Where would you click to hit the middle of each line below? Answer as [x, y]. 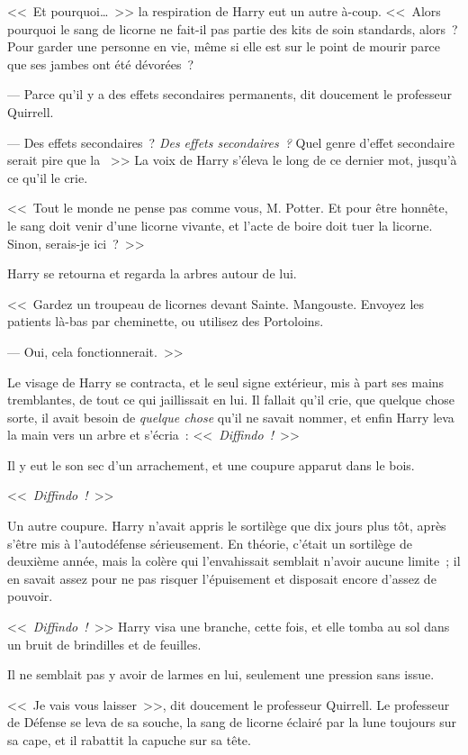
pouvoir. [30, 596]
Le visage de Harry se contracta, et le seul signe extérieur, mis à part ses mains [226, 382]
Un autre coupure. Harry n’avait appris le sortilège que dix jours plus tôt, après [227, 526]
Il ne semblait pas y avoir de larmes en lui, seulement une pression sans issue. [221, 674]
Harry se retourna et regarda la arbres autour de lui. [152, 273]
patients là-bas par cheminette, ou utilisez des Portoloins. [166, 321]
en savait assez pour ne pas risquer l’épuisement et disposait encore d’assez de [222, 578]
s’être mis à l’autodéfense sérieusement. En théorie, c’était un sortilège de [210, 543]
